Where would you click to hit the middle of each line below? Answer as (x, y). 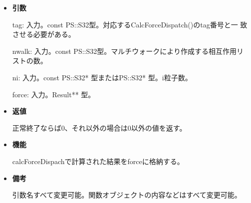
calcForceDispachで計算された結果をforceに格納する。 (98, 161)
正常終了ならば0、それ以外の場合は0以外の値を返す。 (99, 127)
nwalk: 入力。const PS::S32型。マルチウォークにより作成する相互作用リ (128, 51)
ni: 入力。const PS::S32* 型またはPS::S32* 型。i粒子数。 (102, 77)
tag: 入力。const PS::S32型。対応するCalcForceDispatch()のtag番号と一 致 (130, 24)
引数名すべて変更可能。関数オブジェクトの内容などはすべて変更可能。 (127, 195)
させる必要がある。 (44, 34)
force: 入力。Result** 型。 (54, 94)
